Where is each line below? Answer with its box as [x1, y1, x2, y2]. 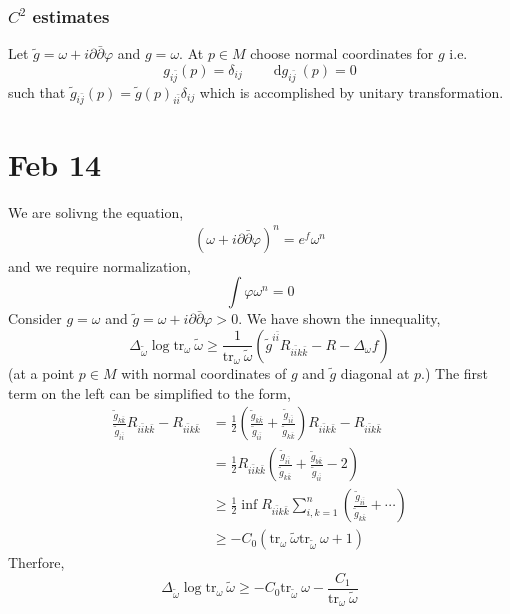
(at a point [8, 362, 75, 383]
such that [8, 81, 66, 102]
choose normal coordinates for [250, 43, 434, 64]
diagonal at [340, 362, 410, 383]
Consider [8, 308, 62, 329]
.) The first [421, 362, 489, 383]
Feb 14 [8, 143, 102, 184]
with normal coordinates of [121, 362, 287, 383]
